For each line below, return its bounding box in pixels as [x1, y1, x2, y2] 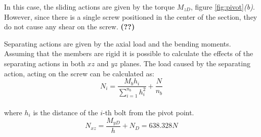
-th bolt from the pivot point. [103, 107, 194, 117]
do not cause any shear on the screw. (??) [4, 21, 135, 32]
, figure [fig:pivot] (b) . [190, 2, 255, 12]
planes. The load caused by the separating [120, 58, 250, 68]
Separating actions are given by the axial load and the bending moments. [4, 38, 231, 49]
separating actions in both [4, 58, 85, 68]
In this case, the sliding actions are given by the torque [4, 2, 175, 12]
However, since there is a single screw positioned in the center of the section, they [4, 11, 257, 22]
